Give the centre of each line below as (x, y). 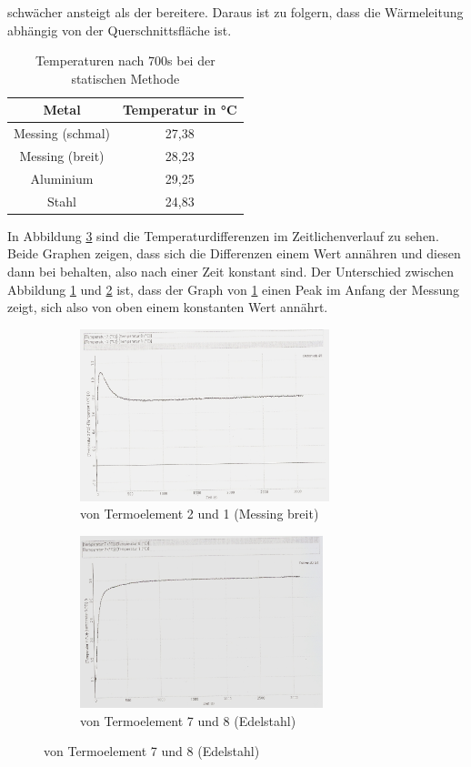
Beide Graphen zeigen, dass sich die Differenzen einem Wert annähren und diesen (234, 253)
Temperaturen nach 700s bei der (125, 61)
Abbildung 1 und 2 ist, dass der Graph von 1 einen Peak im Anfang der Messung (234, 289)
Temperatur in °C (180, 110)
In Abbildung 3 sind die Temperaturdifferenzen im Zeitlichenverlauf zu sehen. (223, 235)
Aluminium (62, 178)
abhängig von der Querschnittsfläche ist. (120, 30)
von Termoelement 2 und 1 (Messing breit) (200, 514)
